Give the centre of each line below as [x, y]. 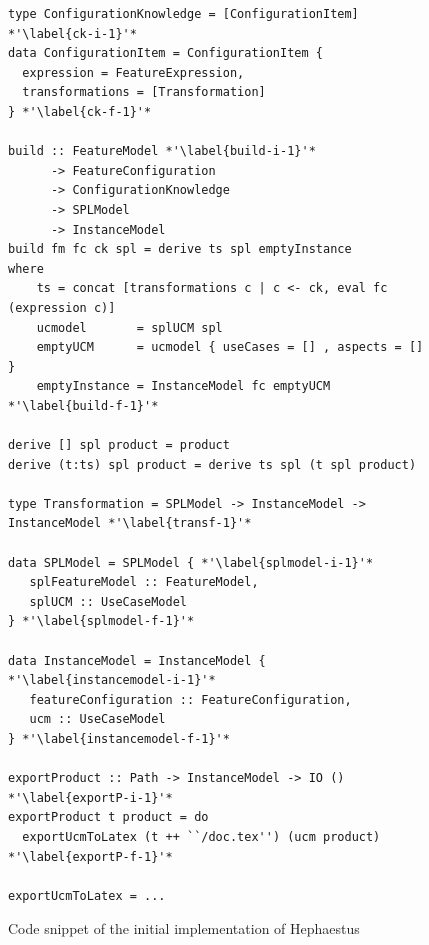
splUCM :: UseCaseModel [108, 601]
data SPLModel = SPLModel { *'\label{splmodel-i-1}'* [191, 562]
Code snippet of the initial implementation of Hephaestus [184, 928]
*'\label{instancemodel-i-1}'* [112, 680]
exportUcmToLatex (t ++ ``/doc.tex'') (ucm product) [201, 836]
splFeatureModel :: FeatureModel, [144, 582]
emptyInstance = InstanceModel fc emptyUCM [183, 386]
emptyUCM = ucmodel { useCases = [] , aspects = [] [230, 347]
